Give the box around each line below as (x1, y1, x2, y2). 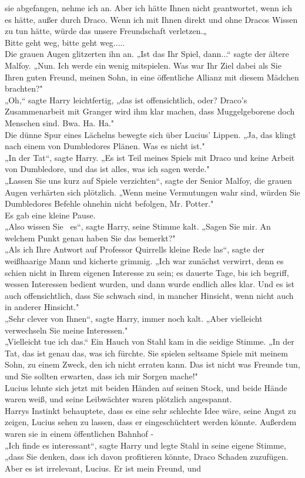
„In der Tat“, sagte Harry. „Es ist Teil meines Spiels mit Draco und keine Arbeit (5, 151, 295, 163)
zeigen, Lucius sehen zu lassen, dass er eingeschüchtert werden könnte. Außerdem (5, 416, 297, 428)
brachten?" (5, 82, 43, 95)
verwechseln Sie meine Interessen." (5, 324, 128, 336)
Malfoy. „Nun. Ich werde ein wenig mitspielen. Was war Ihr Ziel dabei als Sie (5, 59, 281, 71)
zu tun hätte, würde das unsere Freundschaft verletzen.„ (5, 25, 207, 37)
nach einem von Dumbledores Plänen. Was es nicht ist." (5, 140, 205, 152)
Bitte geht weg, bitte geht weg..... (5, 36, 125, 48)
